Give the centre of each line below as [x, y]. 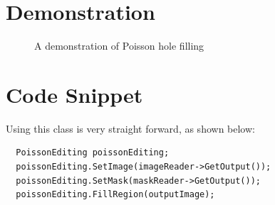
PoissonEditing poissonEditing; [93, 153]
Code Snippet [74, 94]
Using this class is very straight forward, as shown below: [130, 128]
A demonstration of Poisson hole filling [119, 46]
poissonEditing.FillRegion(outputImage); [115, 195]
